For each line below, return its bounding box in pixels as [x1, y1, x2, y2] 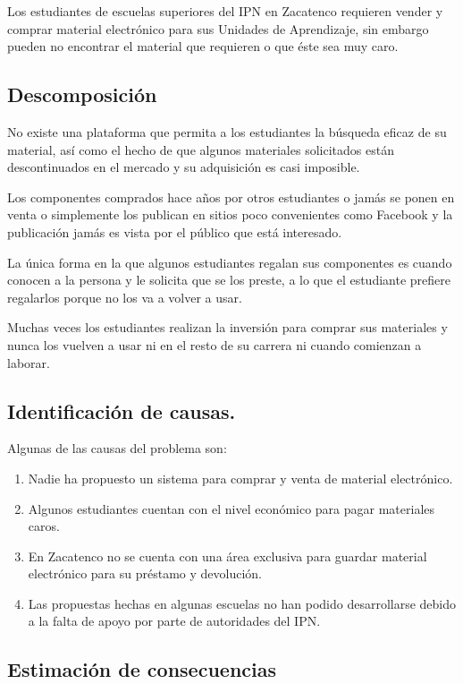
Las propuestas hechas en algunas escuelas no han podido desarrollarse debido [28, 594, 457, 612]
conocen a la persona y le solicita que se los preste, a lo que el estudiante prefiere [7, 270, 450, 289]
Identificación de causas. [7, 397, 236, 424]
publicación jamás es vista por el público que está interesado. [7, 222, 342, 241]
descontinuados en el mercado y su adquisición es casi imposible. [7, 158, 360, 176]
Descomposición [7, 81, 157, 108]
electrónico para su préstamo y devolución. [28, 564, 263, 583]
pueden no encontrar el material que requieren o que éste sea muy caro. [7, 37, 399, 56]
